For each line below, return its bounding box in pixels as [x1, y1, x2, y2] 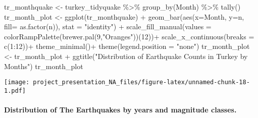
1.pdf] [4, 87, 26, 94]
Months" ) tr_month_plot [4, 61, 83, 71]
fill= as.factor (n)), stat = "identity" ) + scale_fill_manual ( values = [4, 21, 212, 32]
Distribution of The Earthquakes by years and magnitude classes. [4, 104, 237, 115]
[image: [4, 79, 30, 86]
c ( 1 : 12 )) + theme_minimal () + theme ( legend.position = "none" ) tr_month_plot [4, 41, 250, 51]
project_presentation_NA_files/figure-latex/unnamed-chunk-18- [33, 79, 250, 86]
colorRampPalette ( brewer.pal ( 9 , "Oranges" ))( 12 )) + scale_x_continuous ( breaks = [4, 31, 254, 41]
